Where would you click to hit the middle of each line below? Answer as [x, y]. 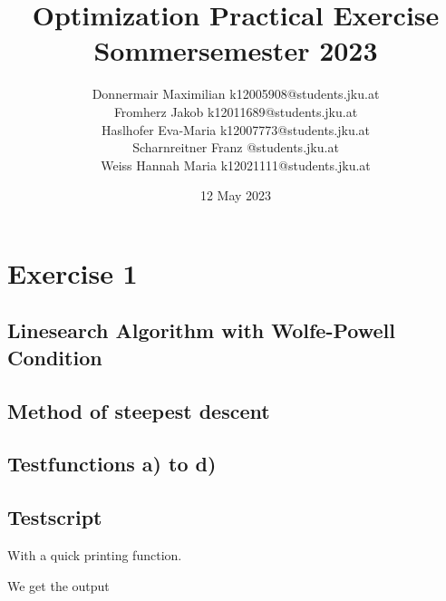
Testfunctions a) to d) [112, 464]
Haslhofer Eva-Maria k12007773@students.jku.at [236, 129]
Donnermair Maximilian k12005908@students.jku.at [236, 94]
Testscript [55, 517]
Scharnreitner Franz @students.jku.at [236, 147]
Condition [55, 357]
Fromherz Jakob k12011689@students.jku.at [236, 111]
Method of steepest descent [139, 410]
